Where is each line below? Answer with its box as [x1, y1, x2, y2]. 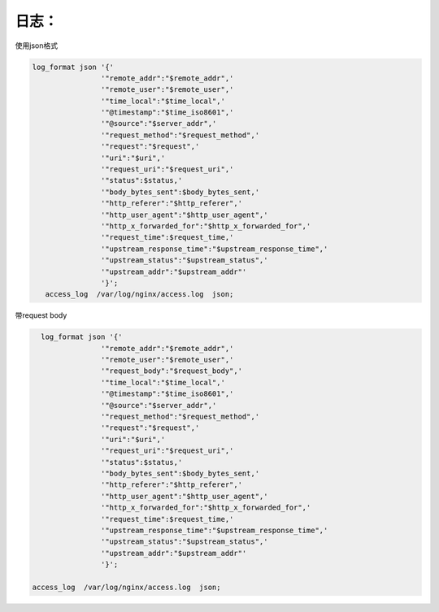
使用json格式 [15, 41, 59, 50]
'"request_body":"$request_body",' [100, 367, 243, 375]
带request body [15, 310, 67, 320]
